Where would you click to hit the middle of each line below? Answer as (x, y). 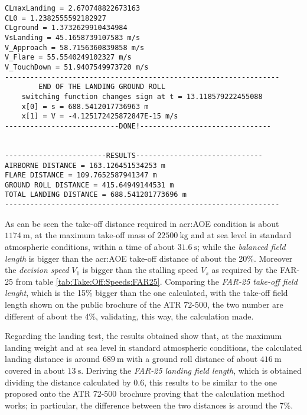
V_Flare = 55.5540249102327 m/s (68, 57)
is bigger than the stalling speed (140, 270)
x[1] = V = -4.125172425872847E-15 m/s (100, 116)
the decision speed (37, 270)
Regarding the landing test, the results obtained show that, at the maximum (143, 336)
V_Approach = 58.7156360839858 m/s (75, 47)
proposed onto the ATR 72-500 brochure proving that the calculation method (145, 393)
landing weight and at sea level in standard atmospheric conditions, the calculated (153, 347)
